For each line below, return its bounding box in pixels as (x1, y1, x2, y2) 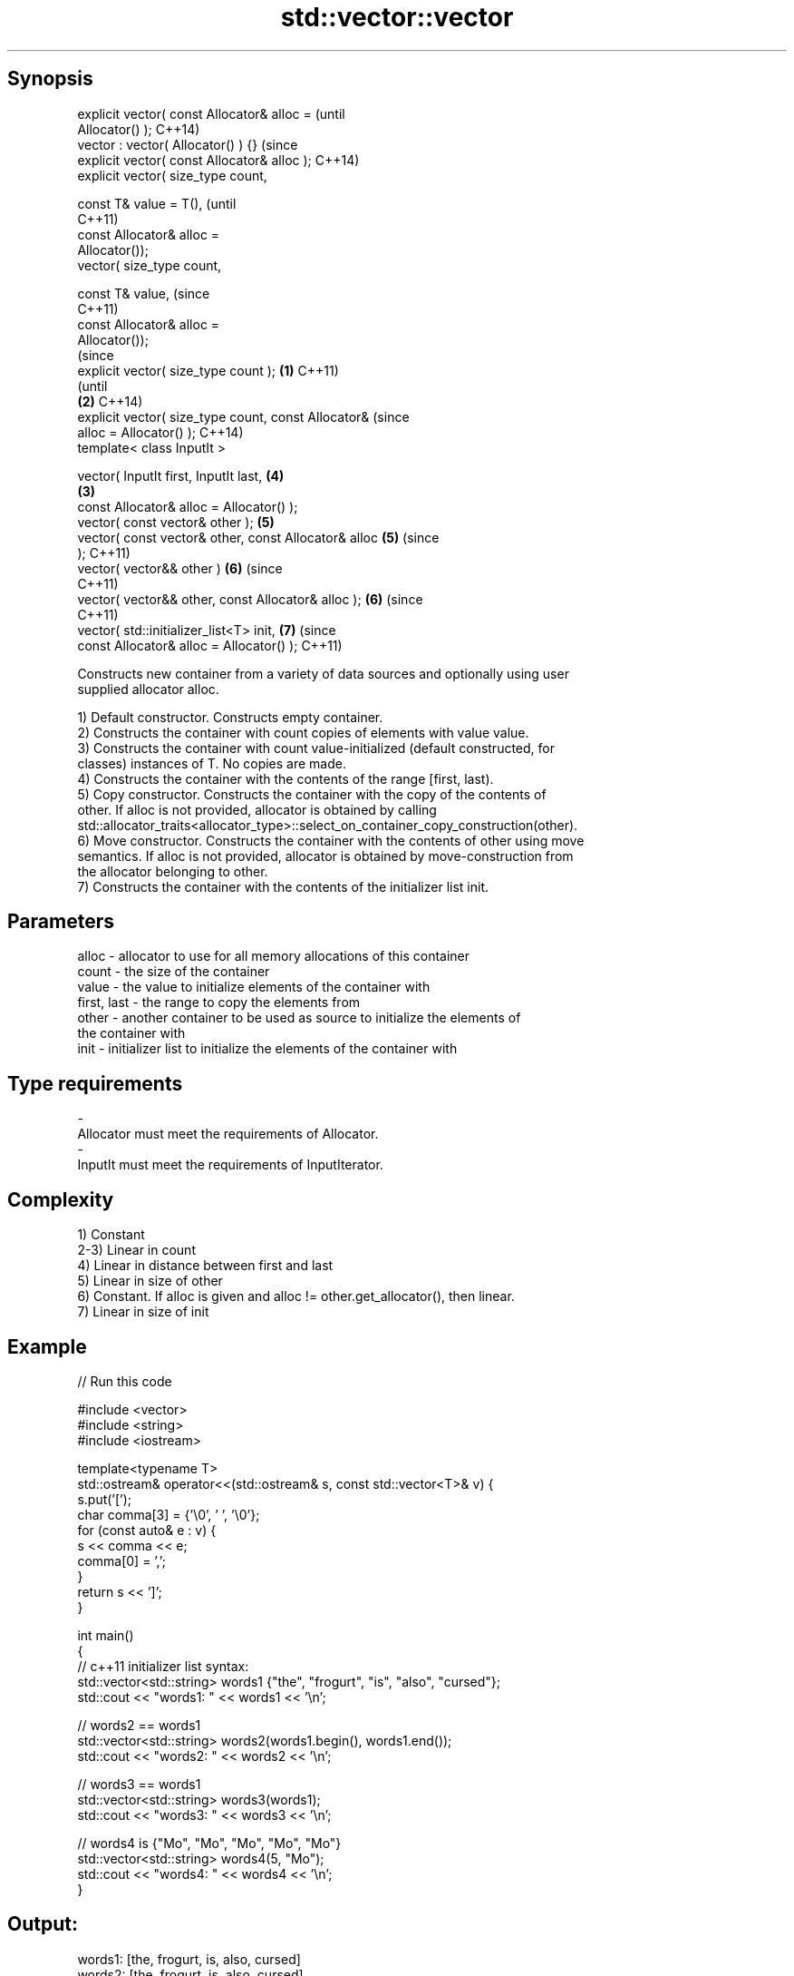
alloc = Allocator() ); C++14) (77, 424, 244, 440)
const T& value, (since (77, 285, 210, 301)
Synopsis (7, 67, 93, 91)
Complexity (7, 1188, 114, 1211)
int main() (77, 1627, 134, 1643)
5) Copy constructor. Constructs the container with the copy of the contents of (77, 786, 547, 802)
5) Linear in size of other (77, 1273, 223, 1289)
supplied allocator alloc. (77, 680, 219, 697)
